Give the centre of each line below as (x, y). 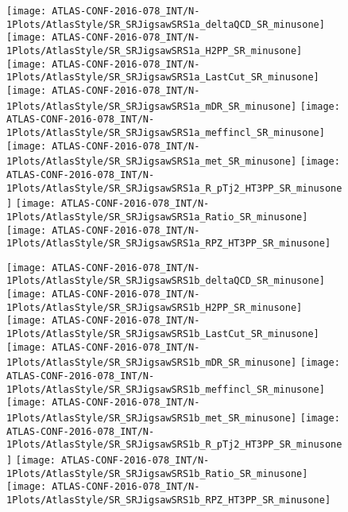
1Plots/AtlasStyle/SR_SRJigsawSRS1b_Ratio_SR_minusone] (157, 473)
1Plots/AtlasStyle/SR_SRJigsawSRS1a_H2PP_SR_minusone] (155, 50)
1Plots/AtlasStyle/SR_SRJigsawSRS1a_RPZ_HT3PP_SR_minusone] (169, 244)
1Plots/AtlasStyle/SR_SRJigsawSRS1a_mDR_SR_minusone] (152, 106)
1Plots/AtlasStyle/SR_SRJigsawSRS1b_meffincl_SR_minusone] (166, 389)
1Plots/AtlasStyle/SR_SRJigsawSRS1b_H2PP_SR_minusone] (155, 307)
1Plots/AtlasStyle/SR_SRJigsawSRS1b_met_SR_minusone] (152, 419)
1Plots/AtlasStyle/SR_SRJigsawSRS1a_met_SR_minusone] (152, 162)
